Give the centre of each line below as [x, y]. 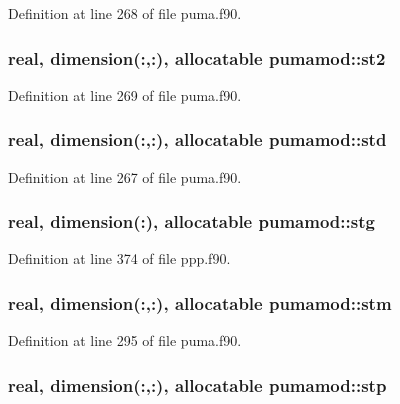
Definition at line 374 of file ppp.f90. [119, 258]
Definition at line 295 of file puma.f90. [125, 340]
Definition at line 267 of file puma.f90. [125, 176]
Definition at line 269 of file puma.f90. [125, 94]
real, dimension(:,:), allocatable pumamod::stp [197, 384]
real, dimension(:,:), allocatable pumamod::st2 [197, 57]
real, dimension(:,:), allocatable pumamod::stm [200, 302]
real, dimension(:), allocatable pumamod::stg [191, 221]
